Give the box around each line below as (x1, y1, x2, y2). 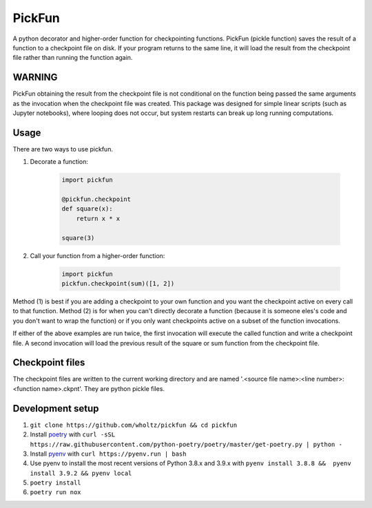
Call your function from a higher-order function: (30, 251, 165, 260)
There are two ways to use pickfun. (12, 145, 114, 153)
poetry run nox (30, 489, 82, 496)
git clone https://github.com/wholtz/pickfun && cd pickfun (30, 421, 238, 429)
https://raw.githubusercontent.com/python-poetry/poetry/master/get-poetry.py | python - (30, 441, 342, 448)
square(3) (61, 234, 95, 242)
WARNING (12, 72, 58, 83)
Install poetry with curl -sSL (30, 430, 116, 438)
